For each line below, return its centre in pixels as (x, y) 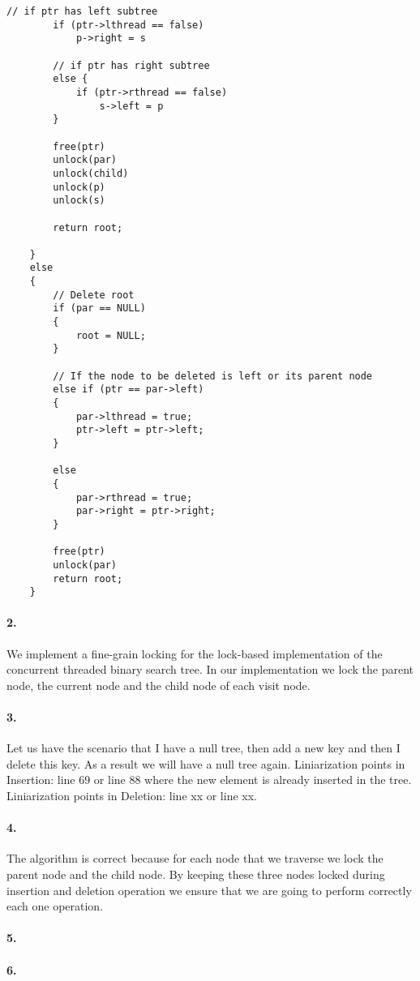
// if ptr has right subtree (131, 65)
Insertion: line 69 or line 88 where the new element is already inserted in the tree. (209, 780)
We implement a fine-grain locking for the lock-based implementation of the (195, 653)
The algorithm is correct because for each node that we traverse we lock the (195, 858)
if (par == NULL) (99, 308)
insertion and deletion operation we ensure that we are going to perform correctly (209, 890)
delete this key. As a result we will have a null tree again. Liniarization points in (206, 763)
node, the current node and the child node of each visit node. (159, 685)
